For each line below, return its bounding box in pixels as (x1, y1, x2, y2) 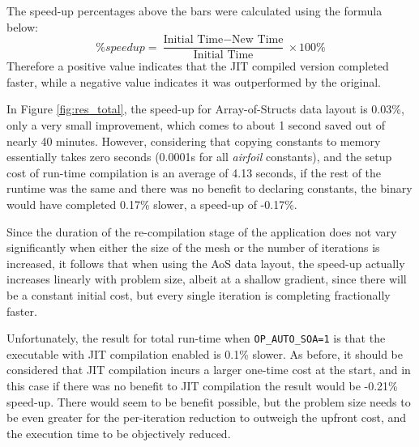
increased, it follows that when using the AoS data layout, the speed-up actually (6, 254, 405, 271)
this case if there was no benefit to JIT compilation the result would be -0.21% (6, 377, 398, 394)
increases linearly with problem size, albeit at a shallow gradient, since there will (6, 270, 407, 287)
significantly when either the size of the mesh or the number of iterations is (6, 239, 380, 256)
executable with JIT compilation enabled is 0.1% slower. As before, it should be (6, 345, 404, 362)
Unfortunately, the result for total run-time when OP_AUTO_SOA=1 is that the (6, 330, 386, 347)
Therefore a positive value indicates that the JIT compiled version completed (6, 57, 389, 74)
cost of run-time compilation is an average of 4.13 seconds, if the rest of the (6, 164, 382, 181)
